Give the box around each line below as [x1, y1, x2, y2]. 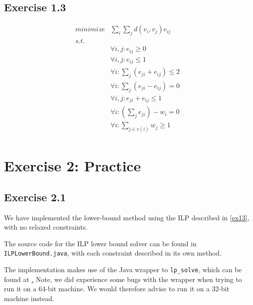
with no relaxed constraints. [4, 222, 88, 232]
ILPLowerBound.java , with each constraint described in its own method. [4, 248, 222, 258]
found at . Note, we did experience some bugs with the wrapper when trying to [4, 274, 242, 284]
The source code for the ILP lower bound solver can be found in [4, 238, 197, 248]
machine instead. [4, 293, 54, 303]
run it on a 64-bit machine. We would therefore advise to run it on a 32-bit [4, 283, 229, 294]
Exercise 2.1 [4, 189, 66, 204]
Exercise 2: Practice [4, 156, 141, 176]
